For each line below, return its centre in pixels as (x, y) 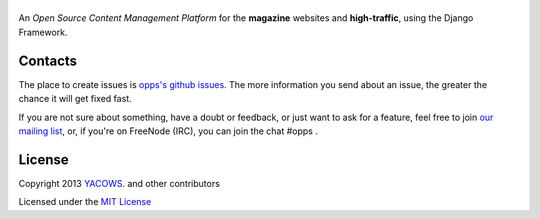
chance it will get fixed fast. (75, 99)
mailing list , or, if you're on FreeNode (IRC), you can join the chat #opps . (168, 131)
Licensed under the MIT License (85, 202)
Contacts (48, 60)
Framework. (43, 32)
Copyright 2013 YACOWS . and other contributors (119, 183)
